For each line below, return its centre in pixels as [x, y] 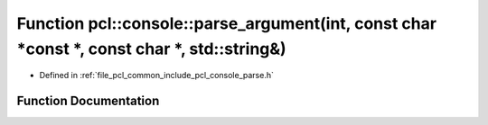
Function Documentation [88, 101]
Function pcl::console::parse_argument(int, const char [227, 23]
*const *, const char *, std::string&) [151, 49]
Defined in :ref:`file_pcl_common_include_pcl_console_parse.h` [157, 76]
